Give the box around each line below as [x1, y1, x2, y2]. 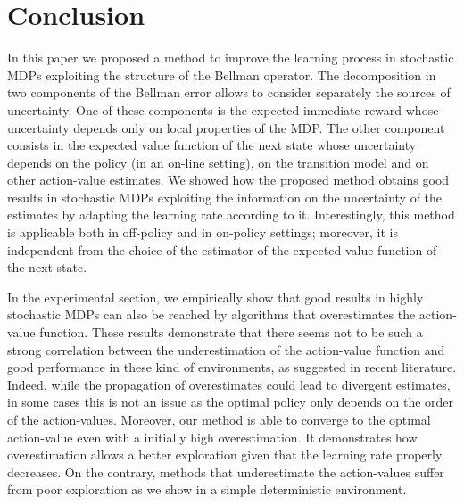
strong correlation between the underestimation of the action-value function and [7, 340, 445, 359]
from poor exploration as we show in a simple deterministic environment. [7, 480, 407, 499]
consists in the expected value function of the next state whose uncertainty [7, 136, 417, 154]
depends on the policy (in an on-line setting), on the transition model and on [7, 153, 429, 171]
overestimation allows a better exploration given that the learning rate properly [7, 445, 443, 464]
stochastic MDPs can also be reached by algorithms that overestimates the [7, 305, 416, 324]
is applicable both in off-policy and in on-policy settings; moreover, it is [7, 223, 398, 242]
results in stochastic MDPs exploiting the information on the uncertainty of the [7, 187, 443, 206]
